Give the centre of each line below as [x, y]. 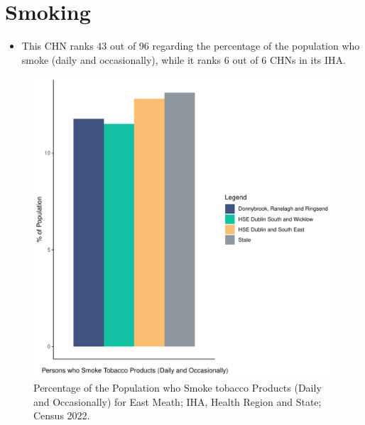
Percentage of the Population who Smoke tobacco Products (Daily [178, 387]
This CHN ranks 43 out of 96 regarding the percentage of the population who [191, 46]
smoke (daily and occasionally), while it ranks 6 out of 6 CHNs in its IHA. [184, 59]
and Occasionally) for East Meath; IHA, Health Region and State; [178, 401]
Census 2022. [62, 415]
